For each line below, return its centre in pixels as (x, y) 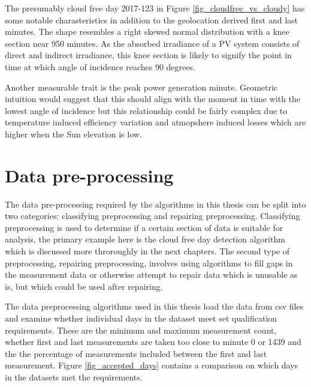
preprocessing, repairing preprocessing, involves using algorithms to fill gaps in (149, 262)
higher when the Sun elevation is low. (73, 133)
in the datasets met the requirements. (74, 376)
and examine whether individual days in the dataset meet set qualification (141, 318)
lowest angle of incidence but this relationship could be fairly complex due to (146, 110)
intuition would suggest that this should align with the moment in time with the (153, 99)
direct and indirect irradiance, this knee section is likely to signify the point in (148, 55)
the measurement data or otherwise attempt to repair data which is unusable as (151, 274)
